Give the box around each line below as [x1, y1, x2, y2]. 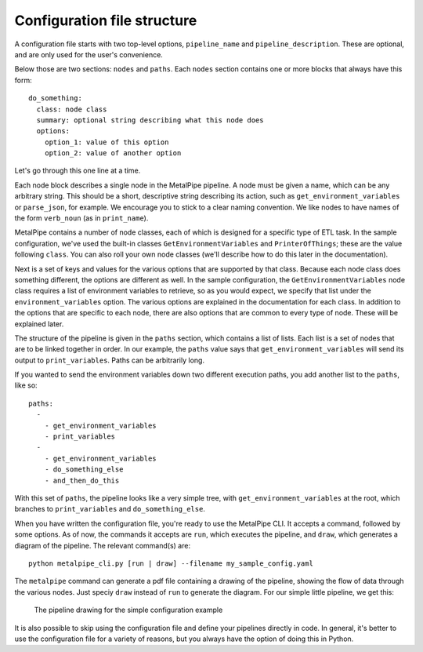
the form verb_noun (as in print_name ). [14, 213, 149, 223]
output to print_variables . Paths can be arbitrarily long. [14, 355, 205, 365]
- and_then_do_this [44, 475, 120, 485]
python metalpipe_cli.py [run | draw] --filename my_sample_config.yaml [28, 559, 313, 568]
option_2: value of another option [44, 149, 182, 158]
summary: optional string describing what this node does [36, 115, 264, 125]
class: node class [36, 104, 107, 114]
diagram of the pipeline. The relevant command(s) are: [14, 541, 191, 550]
